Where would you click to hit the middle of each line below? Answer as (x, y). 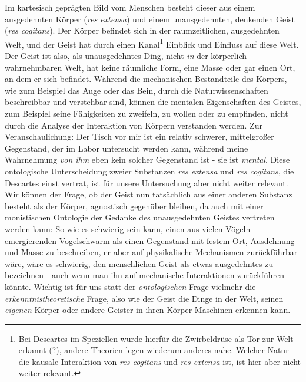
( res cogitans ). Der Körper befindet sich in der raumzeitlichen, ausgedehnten (142, 30)
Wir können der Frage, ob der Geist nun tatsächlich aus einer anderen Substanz (149, 194)
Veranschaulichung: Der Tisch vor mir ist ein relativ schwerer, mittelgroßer (139, 136)
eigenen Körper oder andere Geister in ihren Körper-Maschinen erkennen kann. (148, 310)
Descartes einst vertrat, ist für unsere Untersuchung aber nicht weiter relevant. (147, 182)
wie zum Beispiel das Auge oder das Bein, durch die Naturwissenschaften (137, 90)
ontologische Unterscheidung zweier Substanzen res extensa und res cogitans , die (149, 171)
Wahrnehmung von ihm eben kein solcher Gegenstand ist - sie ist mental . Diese (147, 159)
